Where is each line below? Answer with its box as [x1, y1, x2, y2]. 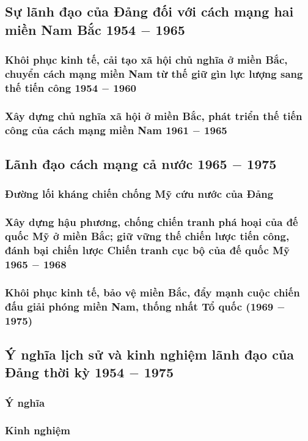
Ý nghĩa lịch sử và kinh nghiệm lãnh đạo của [5, 344, 295, 363]
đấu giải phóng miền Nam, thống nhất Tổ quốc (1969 [5, 298, 274, 314]
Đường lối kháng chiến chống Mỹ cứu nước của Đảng [5, 186, 274, 202]
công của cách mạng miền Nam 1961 [5, 122, 189, 137]
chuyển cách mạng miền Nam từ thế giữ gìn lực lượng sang [5, 66, 303, 81]
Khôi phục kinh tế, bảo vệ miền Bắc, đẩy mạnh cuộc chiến [5, 284, 300, 300]
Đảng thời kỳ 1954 [5, 363, 125, 382]
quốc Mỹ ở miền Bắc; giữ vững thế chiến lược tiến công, [5, 228, 290, 244]
